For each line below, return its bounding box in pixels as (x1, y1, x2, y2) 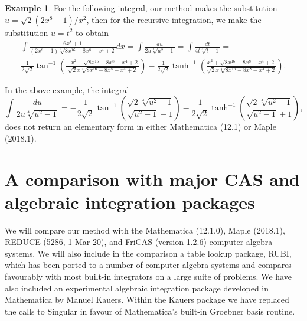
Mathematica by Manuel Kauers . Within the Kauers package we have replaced (5, 293, 289, 306)
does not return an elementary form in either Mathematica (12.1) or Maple (5, 120, 276, 133)
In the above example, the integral (5, 83, 129, 96)
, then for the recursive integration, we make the (86, 13, 262, 25)
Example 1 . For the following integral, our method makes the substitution (5, 2, 277, 14)
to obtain (76, 26, 109, 38)
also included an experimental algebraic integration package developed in (5, 281, 269, 294)
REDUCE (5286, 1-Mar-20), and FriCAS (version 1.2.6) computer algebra (5, 235, 273, 248)
